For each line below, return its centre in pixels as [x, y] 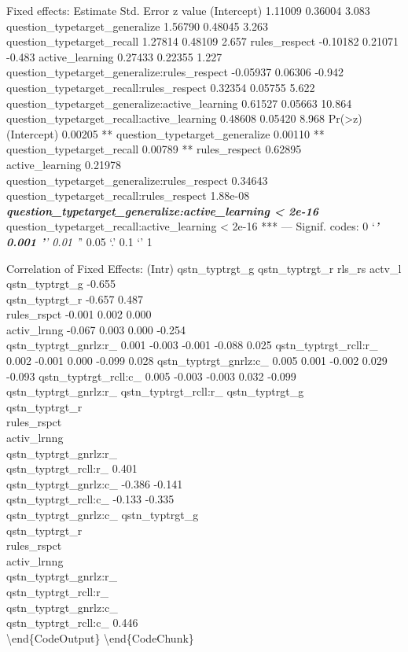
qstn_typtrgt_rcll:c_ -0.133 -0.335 [90, 499]
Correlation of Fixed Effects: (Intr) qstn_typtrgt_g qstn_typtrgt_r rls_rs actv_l [204, 268]
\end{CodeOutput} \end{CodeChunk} [100, 637]
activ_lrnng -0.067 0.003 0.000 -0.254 [96, 329]
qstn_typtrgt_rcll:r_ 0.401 [72, 468]
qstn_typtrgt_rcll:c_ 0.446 [72, 623]
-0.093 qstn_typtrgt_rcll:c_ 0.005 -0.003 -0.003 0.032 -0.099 [151, 376]
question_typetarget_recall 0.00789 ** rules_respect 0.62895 [154, 149]
